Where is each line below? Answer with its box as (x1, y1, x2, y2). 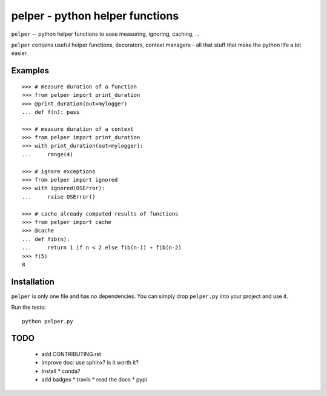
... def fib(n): (22, 236, 70, 242)
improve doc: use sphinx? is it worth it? (41, 359, 139, 366)
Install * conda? (41, 367, 81, 375)
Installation (11, 276, 54, 287)
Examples (11, 65, 50, 76)
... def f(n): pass (22, 108, 80, 115)
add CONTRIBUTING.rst (41, 351, 101, 358)
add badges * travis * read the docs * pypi (41, 376, 148, 383)
